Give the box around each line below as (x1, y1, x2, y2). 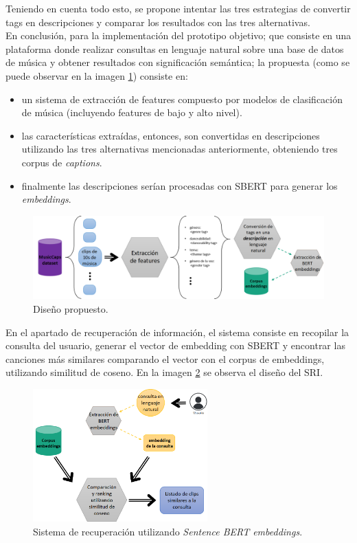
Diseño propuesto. (33, 302, 108, 316)
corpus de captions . (21, 155, 102, 169)
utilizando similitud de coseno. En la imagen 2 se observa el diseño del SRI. (5, 365, 323, 379)
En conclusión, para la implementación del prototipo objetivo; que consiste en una (5, 28, 352, 43)
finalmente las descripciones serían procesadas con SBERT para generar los (21, 178, 338, 192)
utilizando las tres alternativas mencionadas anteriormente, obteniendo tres (21, 142, 338, 156)
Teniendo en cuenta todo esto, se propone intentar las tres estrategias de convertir (5, 1, 351, 15)
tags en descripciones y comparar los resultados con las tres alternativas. (5, 14, 310, 29)
